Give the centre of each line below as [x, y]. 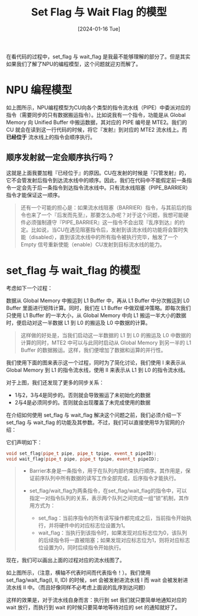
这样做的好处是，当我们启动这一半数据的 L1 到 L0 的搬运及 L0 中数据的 [106, 335]
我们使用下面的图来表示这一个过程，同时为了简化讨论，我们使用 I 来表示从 [96, 362]
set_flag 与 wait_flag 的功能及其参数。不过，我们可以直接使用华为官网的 [93, 422]
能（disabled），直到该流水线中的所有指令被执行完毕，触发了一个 [99, 237]
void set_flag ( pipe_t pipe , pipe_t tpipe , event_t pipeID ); [82, 453]
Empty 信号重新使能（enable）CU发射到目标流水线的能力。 [93, 244]
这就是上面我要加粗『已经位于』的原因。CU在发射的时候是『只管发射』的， [98, 172]
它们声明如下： [24, 442]
